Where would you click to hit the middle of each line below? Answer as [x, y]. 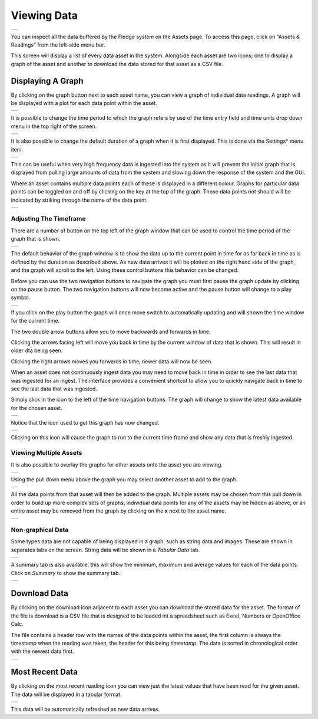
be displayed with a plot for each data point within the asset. [84, 103]
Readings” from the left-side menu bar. [58, 45]
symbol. [21, 297]
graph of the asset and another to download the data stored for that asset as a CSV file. [117, 64]
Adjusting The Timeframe [48, 219]
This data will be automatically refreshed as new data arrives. [85, 709]
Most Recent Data [44, 672]
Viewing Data [44, 15]
